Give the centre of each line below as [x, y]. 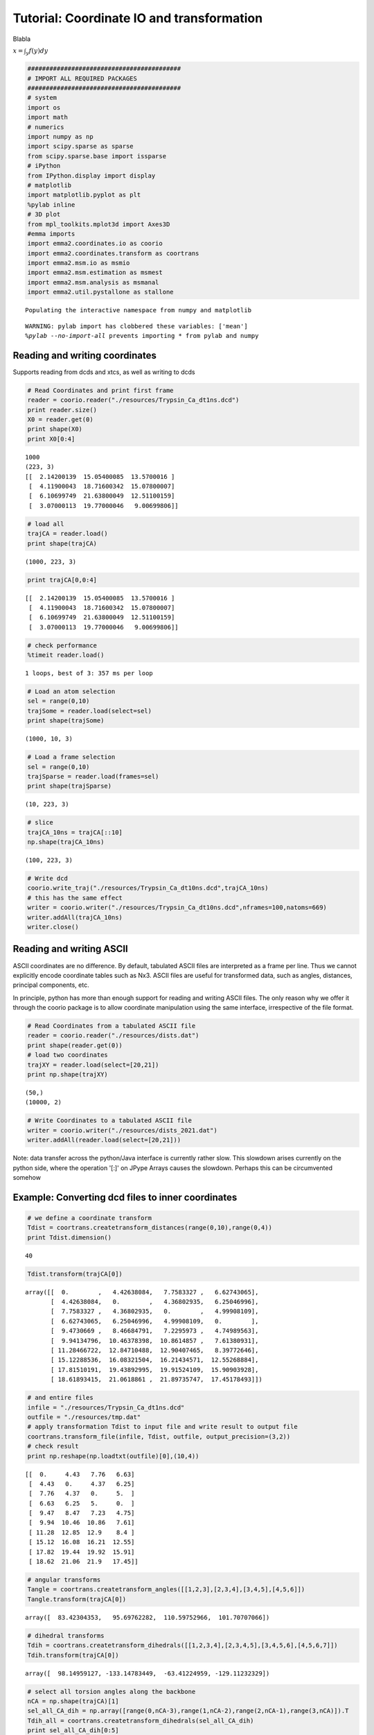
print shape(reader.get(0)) [75, 1045]
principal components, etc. [51, 985]
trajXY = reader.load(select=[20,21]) [93, 1065]
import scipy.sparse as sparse [81, 146]
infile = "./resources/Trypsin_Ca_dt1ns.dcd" [106, 1407]
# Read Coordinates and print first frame [100, 390]
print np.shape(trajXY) [68, 1075]
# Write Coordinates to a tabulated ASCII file [109, 1120]
